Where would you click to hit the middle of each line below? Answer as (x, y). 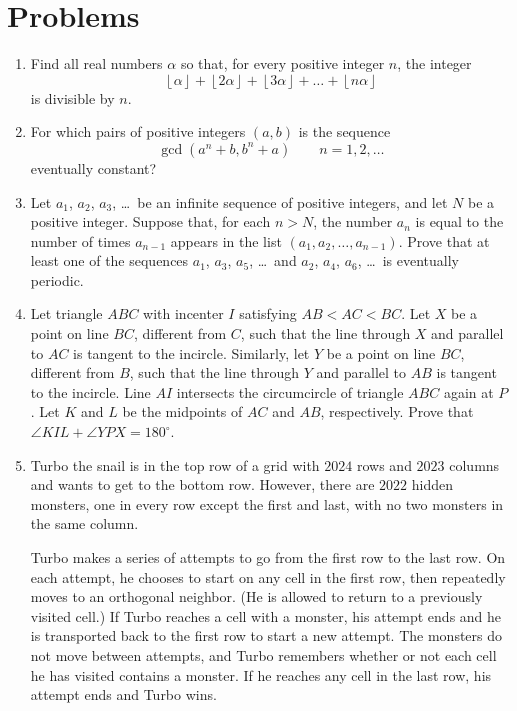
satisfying (268, 313)
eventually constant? (93, 167)
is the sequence (344, 131)
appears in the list (226, 240)
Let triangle (66, 313)
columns (474, 464)
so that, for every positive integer (282, 63)
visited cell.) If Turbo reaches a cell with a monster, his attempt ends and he (266, 615)
